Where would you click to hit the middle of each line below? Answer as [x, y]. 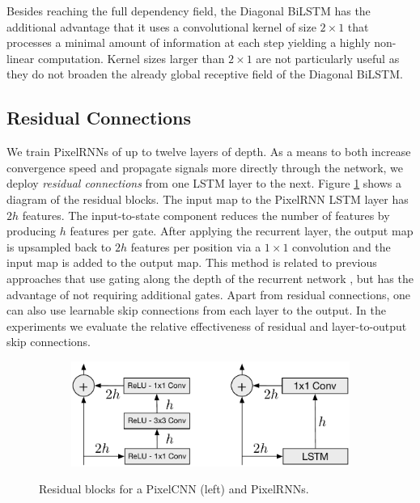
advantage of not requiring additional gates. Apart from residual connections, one [209, 294]
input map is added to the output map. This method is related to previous [192, 262]
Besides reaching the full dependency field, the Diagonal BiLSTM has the [189, 11]
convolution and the [342, 246]
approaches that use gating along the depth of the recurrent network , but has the [210, 278]
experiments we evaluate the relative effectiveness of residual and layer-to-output [207, 325]
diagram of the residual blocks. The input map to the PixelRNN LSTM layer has [208, 199]
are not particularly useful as [328, 58]
